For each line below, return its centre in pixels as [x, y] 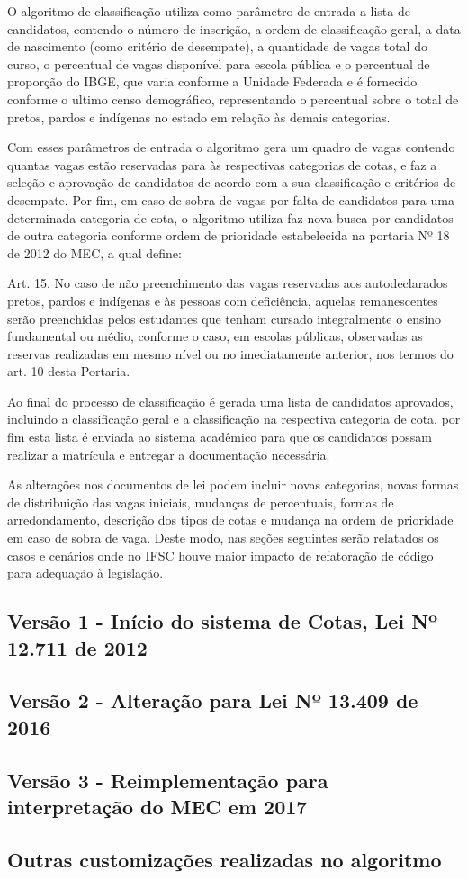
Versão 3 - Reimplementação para [168, 780]
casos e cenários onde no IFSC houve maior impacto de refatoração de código [220, 555]
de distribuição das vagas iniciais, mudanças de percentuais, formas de [201, 502]
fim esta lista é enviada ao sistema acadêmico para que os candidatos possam [220, 437]
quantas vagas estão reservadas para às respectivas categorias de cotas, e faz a [222, 164]
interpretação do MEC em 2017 [157, 806]
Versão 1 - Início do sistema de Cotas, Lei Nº [223, 621]
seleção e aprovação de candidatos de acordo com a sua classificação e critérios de [232, 182]
